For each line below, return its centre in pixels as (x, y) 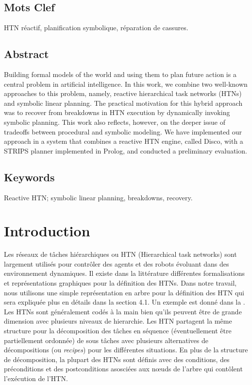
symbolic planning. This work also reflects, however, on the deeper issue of (115, 122)
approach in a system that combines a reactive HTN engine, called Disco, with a (124, 141)
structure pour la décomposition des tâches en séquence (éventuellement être (118, 331)
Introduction (47, 231)
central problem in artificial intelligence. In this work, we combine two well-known (126, 84)
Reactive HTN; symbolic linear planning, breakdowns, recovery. (98, 197)
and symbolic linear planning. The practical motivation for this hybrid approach (123, 103)
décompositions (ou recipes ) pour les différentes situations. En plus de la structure (126, 350)
